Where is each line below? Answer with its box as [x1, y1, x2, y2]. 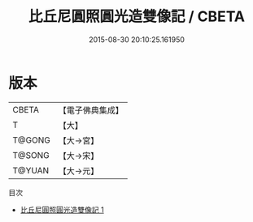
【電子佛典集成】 [58, 105, 124, 116]
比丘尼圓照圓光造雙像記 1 [20, 204, 104, 215]
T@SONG [12, 149, 50, 160]
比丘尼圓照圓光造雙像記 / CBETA [28, 7, 246, 26]
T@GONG [12, 134, 50, 146]
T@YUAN [12, 164, 50, 176]
